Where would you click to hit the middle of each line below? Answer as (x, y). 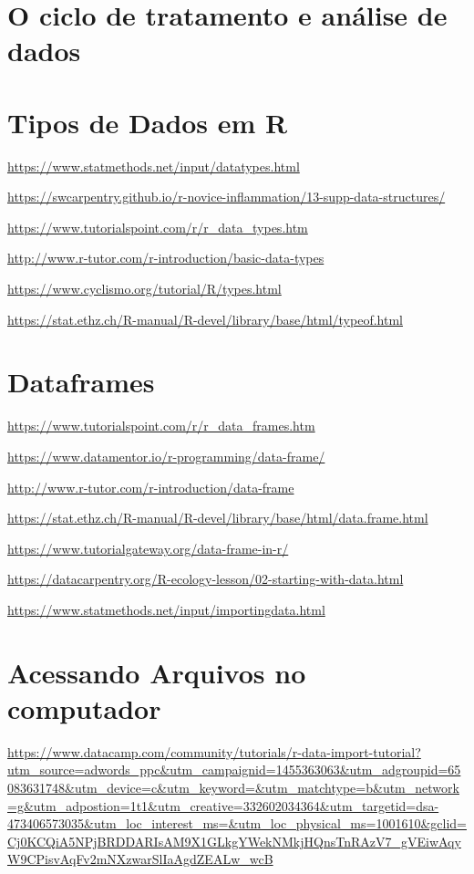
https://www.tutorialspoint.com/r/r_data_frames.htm (161, 426)
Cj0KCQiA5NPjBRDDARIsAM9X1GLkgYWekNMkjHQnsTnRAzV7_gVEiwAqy (234, 841)
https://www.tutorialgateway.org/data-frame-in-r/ (148, 548)
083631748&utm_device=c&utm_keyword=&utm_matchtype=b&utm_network (233, 788)
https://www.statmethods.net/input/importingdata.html (166, 609)
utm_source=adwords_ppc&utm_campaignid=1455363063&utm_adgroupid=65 (234, 770)
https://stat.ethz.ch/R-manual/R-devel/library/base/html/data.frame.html (218, 518)
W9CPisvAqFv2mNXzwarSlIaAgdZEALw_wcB (140, 859)
